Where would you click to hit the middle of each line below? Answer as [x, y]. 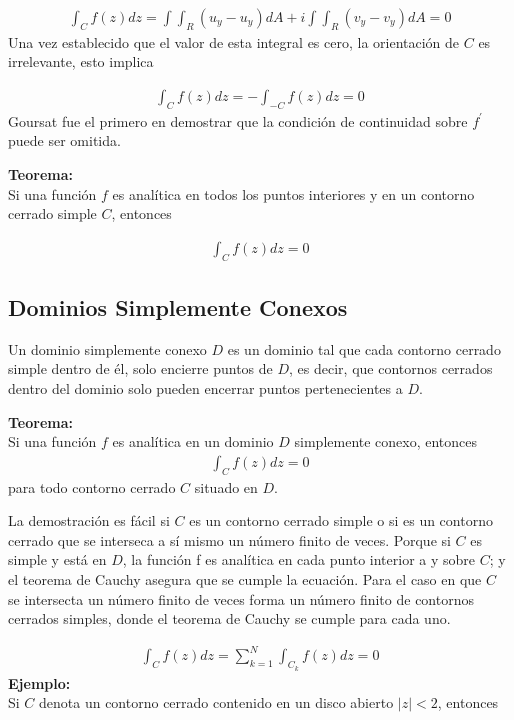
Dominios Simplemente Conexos [178, 307]
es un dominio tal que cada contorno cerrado [364, 348]
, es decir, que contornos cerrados [391, 368]
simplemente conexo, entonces [386, 441]
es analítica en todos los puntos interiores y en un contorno [293, 193]
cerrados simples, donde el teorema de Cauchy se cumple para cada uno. [229, 618]
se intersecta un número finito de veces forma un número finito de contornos [241, 598]
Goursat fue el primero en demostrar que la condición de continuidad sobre [238, 120]
